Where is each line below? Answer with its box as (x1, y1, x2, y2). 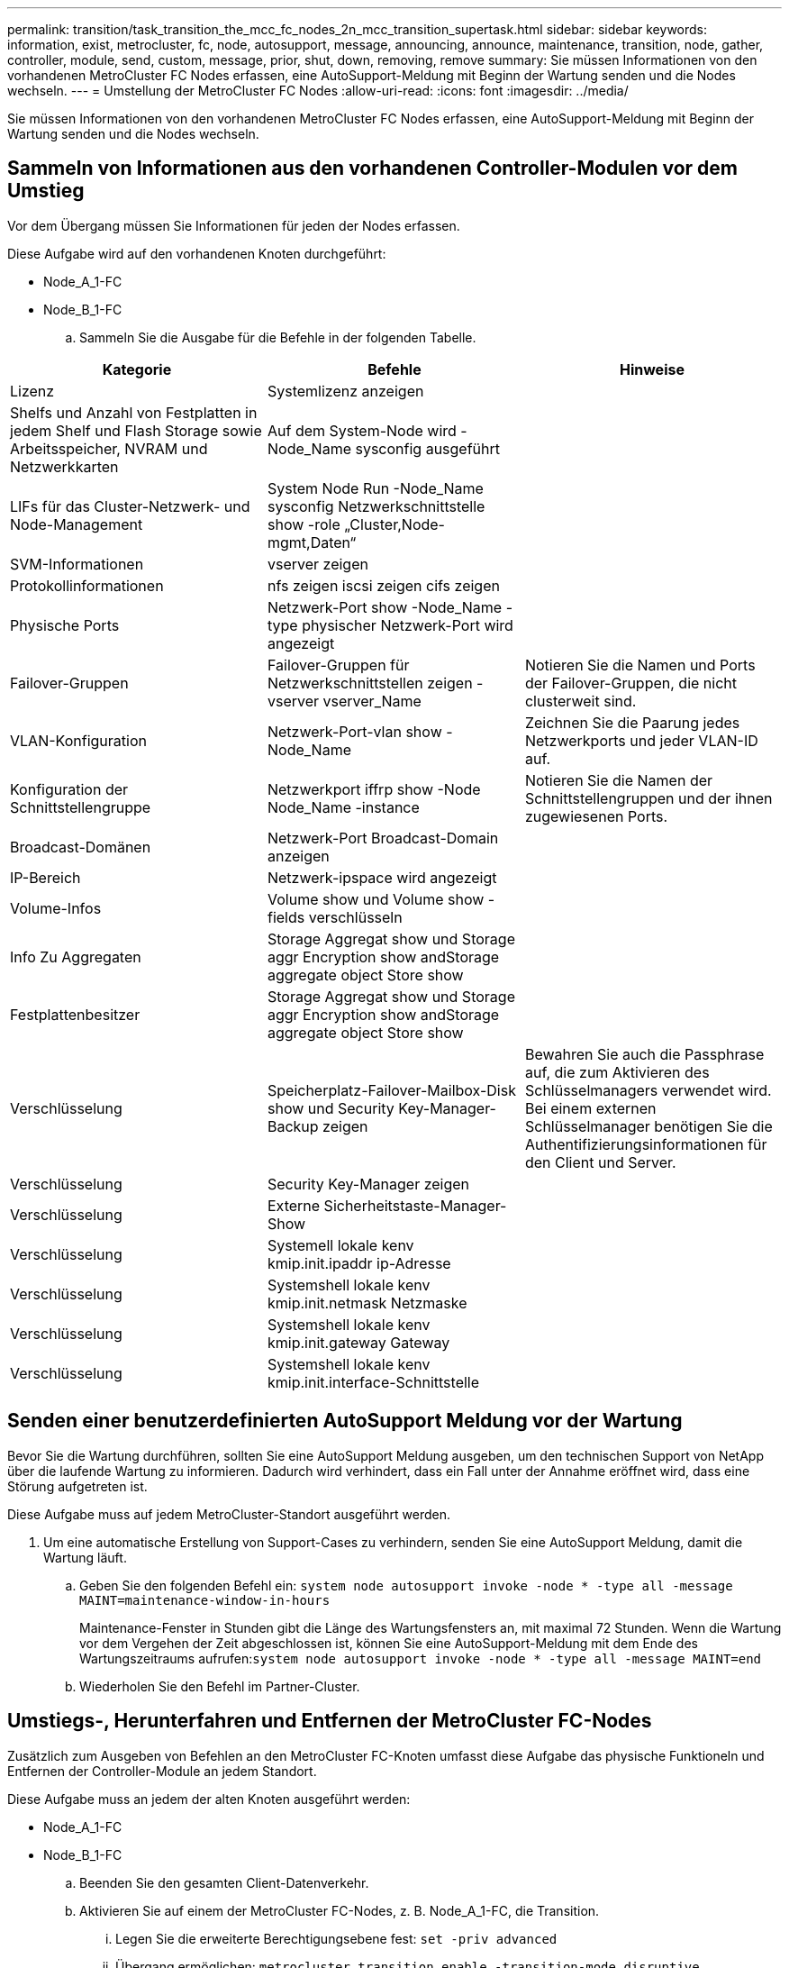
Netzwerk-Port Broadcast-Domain (267, 828, 499, 847)
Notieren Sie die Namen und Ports (524, 655, 756, 674)
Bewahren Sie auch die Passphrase (524, 1044, 765, 1063)
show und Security (267, 1098, 394, 1117)
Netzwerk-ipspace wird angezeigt (267, 868, 497, 887)
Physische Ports (10, 615, 120, 634)
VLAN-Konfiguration (10, 731, 147, 750)
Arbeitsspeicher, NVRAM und (10, 439, 208, 458)
